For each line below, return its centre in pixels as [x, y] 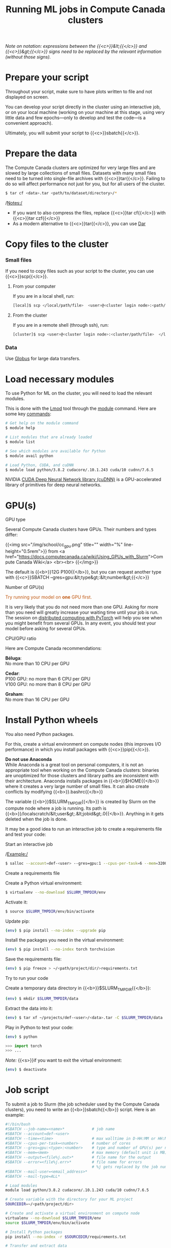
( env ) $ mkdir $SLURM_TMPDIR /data [42, 999]
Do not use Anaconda [28, 759]
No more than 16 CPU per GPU [37, 700]
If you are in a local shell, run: [44, 296]
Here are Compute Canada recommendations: [53, 648]
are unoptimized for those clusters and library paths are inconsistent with [82, 776]
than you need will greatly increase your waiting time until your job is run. [82, 612]
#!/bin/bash [18, 1124]
